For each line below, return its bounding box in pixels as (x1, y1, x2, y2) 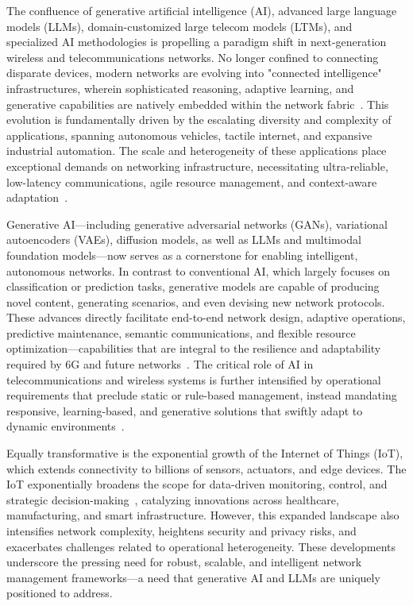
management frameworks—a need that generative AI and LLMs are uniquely (6, 569, 380, 585)
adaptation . (6, 189, 68, 206)
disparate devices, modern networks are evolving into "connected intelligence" (6, 64, 382, 81)
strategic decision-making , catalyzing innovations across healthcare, (6, 491, 339, 508)
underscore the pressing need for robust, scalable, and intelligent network (6, 554, 362, 570)
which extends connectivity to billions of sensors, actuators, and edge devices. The (6, 460, 407, 477)
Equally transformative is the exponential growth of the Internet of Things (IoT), (6, 445, 403, 461)
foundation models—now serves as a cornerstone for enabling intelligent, (6, 246, 358, 263)
